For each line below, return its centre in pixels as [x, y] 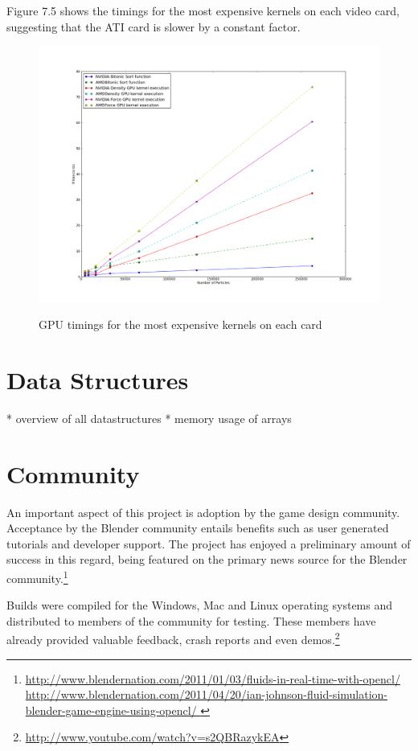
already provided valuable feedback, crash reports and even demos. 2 [173, 638]
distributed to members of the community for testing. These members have [191, 620]
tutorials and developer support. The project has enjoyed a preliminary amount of [209, 543]
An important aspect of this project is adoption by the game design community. [203, 512]
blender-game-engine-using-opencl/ [111, 710]
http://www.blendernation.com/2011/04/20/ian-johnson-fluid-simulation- [207, 694]
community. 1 [37, 577]
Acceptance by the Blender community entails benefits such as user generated [198, 528]
